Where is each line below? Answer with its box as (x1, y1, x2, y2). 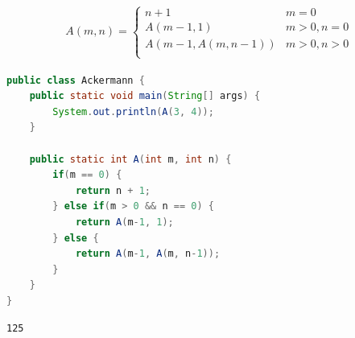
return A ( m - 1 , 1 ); (75, 216, 174, 228)
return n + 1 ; (75, 184, 151, 196)
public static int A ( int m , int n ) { (29, 153, 232, 165)
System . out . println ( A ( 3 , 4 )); (52, 105, 214, 117)
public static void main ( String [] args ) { (29, 90, 261, 102)
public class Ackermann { (6, 74, 145, 86)
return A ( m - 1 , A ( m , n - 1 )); (75, 248, 221, 260)
